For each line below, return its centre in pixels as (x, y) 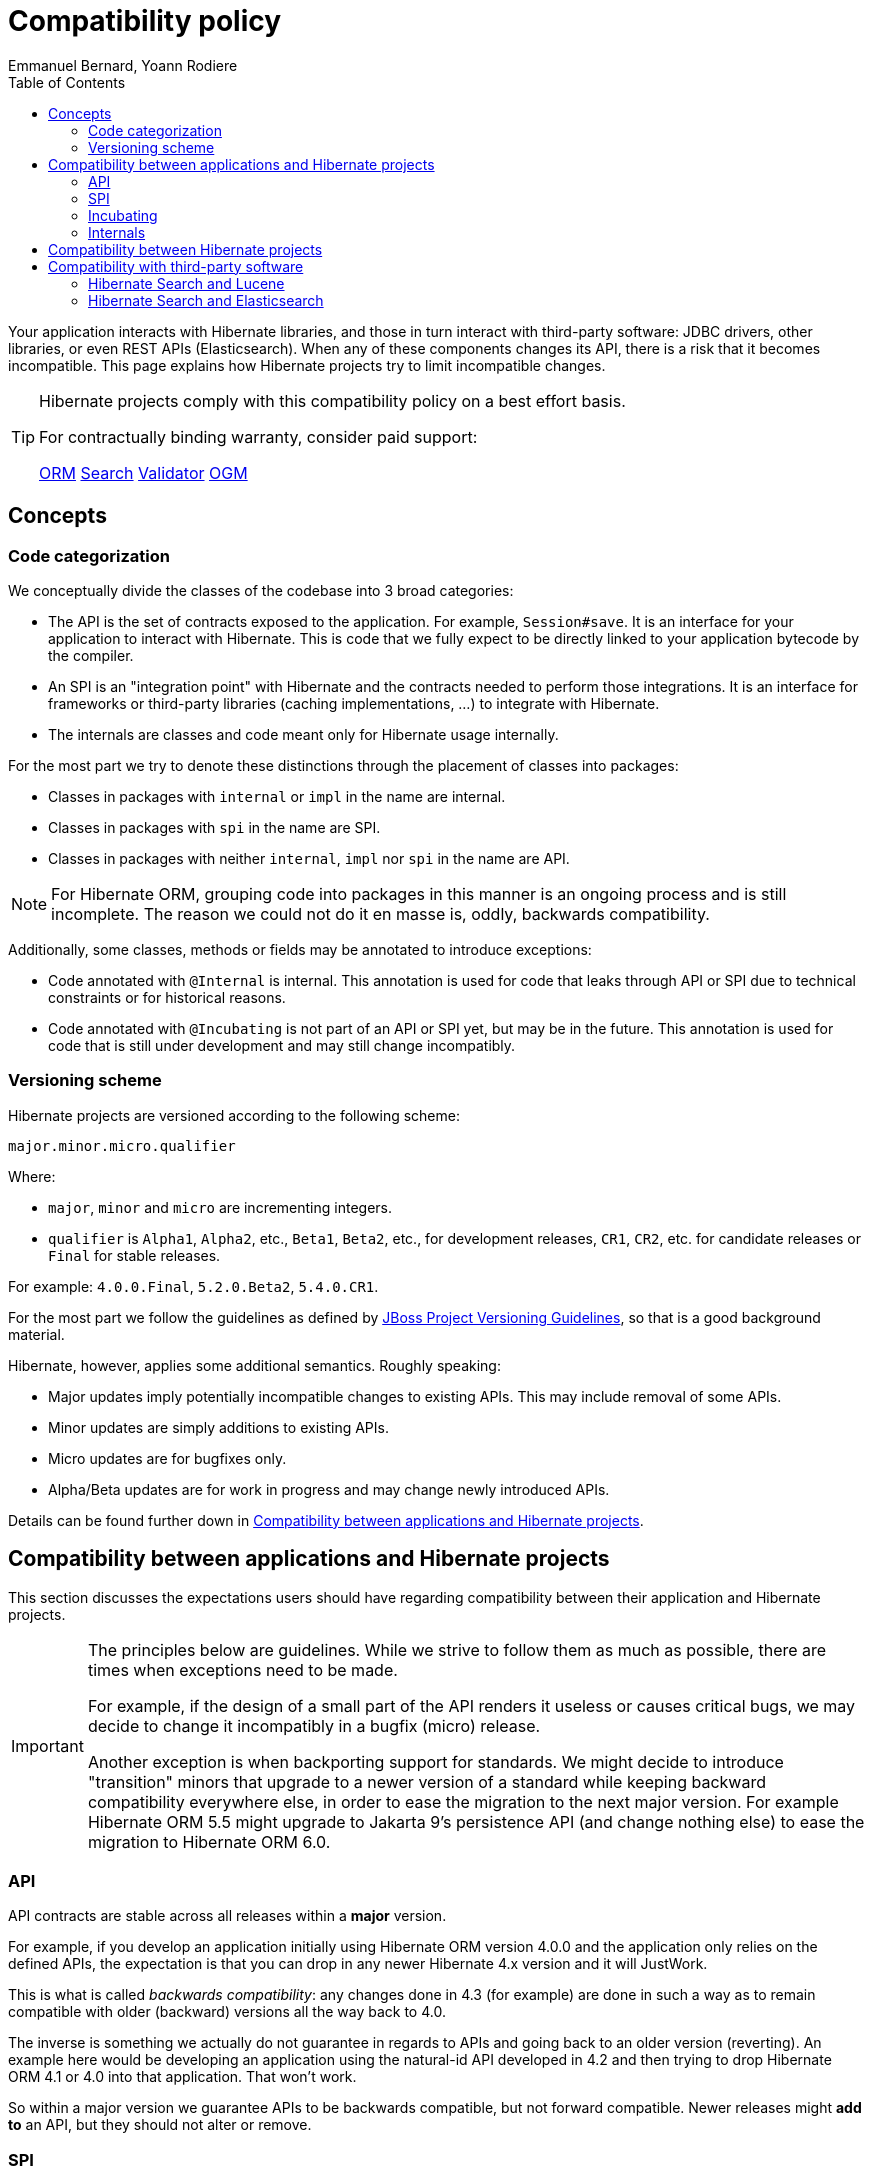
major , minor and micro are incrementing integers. (220, 1207)
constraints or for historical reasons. (167, 997)
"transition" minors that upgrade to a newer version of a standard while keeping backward (426, 1781)
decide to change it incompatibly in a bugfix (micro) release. (314, 1725)
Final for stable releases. (134, 1255)
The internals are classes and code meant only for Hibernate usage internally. (303, 734)
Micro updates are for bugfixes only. (167, 1458)
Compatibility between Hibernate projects (185, 249)
